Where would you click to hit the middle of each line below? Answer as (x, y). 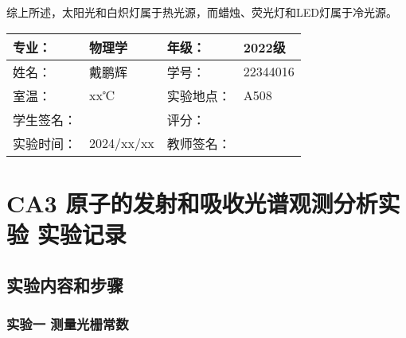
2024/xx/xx (122, 143)
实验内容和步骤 (65, 284)
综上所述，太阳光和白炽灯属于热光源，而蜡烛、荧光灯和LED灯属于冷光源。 (202, 12)
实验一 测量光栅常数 (68, 323)
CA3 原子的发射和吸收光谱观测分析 (192, 202)
